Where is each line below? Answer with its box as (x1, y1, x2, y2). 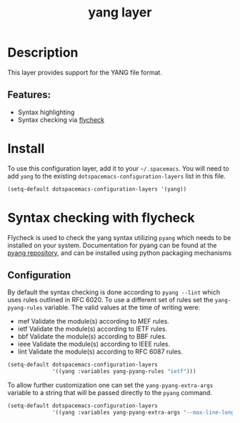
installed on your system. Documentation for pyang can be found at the (7, 241, 217, 249)
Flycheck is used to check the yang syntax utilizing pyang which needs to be (7, 233, 231, 242)
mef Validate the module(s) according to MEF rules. (17, 317, 170, 326)
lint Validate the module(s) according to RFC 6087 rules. (17, 347, 184, 356)
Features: (7, 89, 51, 101)
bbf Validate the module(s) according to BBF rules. (17, 332, 167, 341)
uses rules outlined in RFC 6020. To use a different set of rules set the (7, 296, 214, 304)
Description (7, 44, 79, 61)
